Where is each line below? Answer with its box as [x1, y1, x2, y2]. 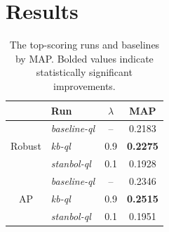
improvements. [53, 78, 116, 93]
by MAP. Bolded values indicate [15, 51, 154, 65]
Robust [11, 138, 41, 153]
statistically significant [36, 65, 133, 79]
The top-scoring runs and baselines [9, 37, 160, 52]
